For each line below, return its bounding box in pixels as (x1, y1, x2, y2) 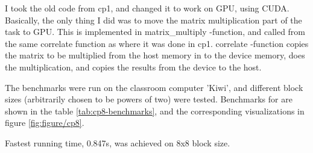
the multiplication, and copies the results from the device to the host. (5, 60, 262, 73)
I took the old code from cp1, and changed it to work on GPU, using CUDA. (5, 2, 289, 14)
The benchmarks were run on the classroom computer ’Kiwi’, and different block (5, 81, 303, 93)
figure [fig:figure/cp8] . (5, 116, 84, 129)
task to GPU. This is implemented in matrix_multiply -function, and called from (5, 25, 306, 38)
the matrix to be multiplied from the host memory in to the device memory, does (5, 49, 305, 61)
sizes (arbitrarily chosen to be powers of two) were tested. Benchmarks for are (5, 93, 292, 105)
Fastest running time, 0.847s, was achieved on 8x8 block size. (5, 136, 230, 149)
